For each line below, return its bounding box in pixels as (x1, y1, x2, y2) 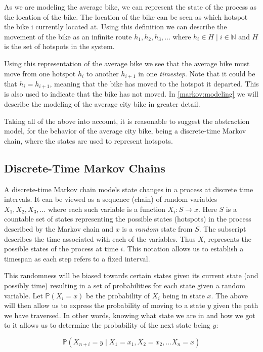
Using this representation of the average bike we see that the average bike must (4, 58, 250, 68)
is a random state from (122, 224, 193, 234)
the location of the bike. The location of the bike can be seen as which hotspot (4, 11, 248, 22)
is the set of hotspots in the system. (4, 41, 115, 52)
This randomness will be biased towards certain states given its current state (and (4, 270, 258, 281)
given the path (213, 300, 258, 311)
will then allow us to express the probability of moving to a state (4, 300, 205, 311)
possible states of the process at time (4, 243, 118, 254)
